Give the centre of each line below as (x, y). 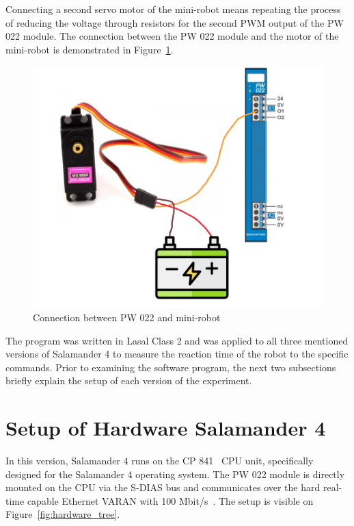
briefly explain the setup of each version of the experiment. (129, 380)
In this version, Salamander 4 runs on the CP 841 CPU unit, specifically (160, 461)
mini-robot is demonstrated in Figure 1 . (90, 49)
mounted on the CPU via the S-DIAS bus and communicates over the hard (163, 487)
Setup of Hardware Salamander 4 (166, 428)
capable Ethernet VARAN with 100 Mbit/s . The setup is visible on (170, 500)
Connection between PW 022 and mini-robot (127, 317)
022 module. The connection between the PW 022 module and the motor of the (172, 36)
